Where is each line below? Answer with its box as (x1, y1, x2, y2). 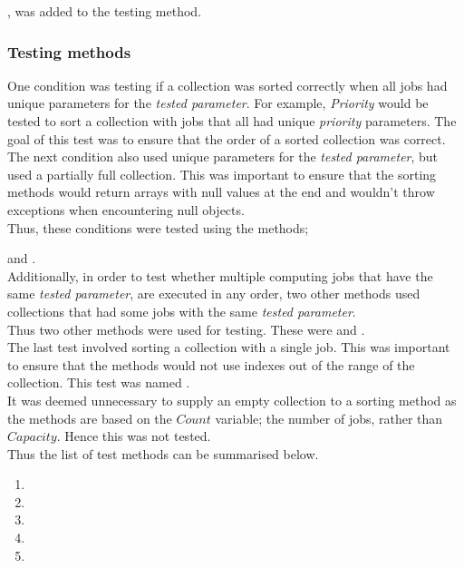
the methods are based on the (7, 408, 172, 427)
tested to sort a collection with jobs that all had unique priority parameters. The (7, 112, 457, 130)
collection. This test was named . (7, 373, 190, 392)
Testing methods (7, 40, 131, 63)
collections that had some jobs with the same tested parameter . (7, 301, 356, 320)
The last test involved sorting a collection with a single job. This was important (7, 338, 450, 357)
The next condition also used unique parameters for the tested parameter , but (7, 147, 439, 166)
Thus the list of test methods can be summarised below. (7, 444, 319, 463)
